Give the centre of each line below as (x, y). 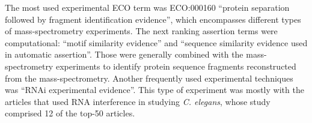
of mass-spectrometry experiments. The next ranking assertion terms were (141, 31)
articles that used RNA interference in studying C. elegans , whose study (138, 101)
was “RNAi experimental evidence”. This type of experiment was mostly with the (154, 90)
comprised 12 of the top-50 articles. (70, 113)
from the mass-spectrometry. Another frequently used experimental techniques (149, 78)
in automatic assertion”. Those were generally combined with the (124, 54)
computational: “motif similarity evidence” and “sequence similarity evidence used (156, 42)
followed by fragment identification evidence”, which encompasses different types (153, 19)
